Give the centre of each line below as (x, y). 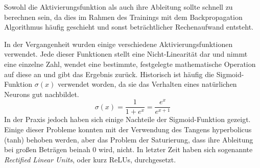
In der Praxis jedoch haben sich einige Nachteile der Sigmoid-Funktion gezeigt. (127, 119)
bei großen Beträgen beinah (47, 149)
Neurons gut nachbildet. (42, 94)
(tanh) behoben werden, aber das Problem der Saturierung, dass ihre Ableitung (129, 139)
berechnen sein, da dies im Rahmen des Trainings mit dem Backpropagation (123, 17)
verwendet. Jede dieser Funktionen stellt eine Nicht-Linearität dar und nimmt (126, 54)
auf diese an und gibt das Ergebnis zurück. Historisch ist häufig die (109, 74)
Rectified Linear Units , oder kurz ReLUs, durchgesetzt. (90, 159)
